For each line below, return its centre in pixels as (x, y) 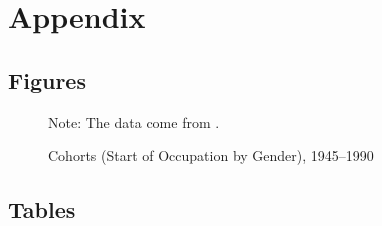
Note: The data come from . (134, 121)
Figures (47, 79)
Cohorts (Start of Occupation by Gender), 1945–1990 (211, 155)
